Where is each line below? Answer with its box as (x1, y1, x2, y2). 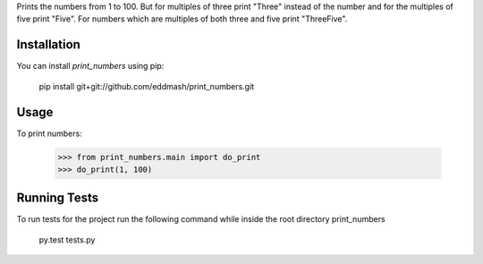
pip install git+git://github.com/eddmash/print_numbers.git (38, 81, 255, 91)
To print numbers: (16, 128, 82, 139)
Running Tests (16, 191, 98, 206)
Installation (16, 37, 80, 53)
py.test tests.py (38, 234, 96, 245)
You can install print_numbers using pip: (16, 61, 165, 72)
